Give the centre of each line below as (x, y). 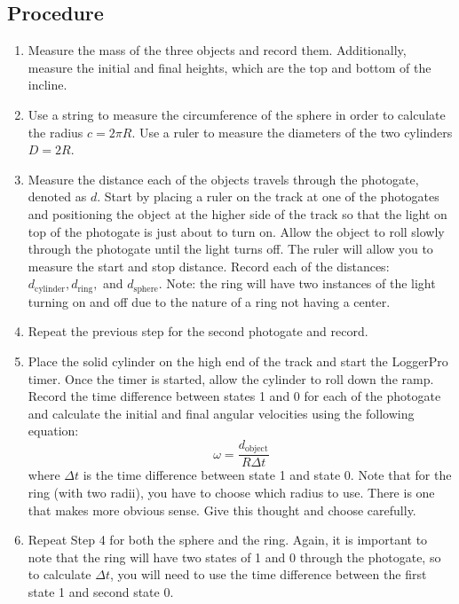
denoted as (57, 196)
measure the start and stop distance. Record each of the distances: (209, 266)
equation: (53, 431)
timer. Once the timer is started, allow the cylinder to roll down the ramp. (231, 378)
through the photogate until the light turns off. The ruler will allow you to (230, 249)
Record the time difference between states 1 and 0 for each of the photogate (234, 396)
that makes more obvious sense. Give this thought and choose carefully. (222, 510)
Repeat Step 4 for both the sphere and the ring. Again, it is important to (228, 540)
